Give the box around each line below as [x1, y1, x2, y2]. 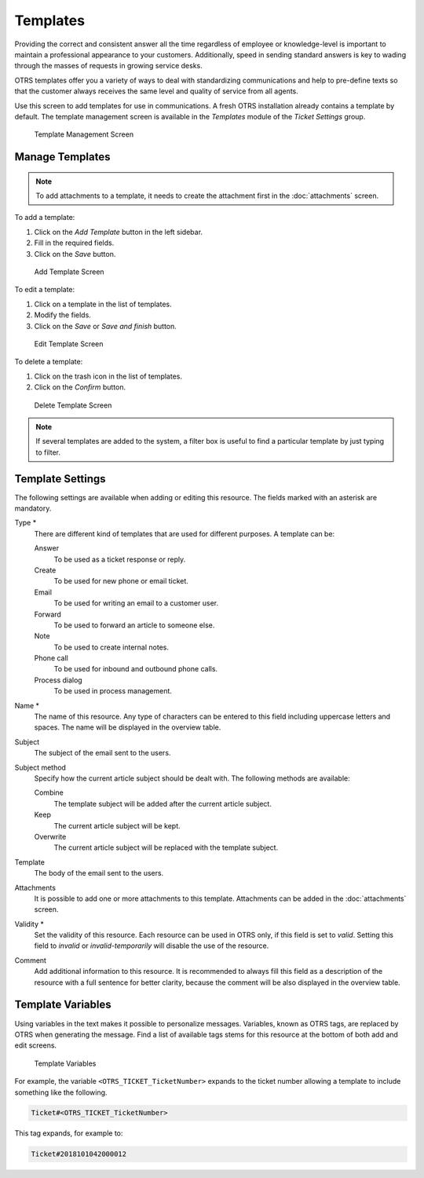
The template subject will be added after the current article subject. [53, 799, 272, 808]
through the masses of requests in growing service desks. [14, 61, 203, 71]
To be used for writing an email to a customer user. [53, 598, 219, 608]
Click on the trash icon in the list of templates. [34, 371, 182, 381]
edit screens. [14, 1041, 57, 1050]
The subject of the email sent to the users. [34, 748, 171, 758]
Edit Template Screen [34, 338, 104, 349]
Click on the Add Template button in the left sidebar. [34, 227, 203, 236]
